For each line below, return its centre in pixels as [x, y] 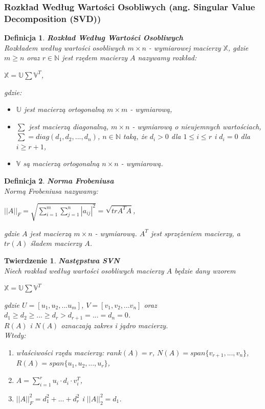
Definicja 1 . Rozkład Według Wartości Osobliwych [94, 38]
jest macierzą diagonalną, [69, 126]
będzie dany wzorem [205, 270]
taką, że [135, 136]
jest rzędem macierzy [95, 58]
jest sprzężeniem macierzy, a [195, 233]
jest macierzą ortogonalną [64, 109]
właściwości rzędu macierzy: [60, 353]
